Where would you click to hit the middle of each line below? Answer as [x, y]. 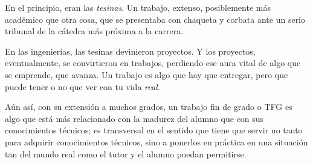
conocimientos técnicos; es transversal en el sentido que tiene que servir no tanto [154, 130]
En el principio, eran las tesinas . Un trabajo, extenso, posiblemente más [138, 7]
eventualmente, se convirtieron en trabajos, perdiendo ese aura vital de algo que [153, 63]
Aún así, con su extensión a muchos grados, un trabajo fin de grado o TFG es [149, 107]
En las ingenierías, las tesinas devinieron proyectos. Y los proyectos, [130, 51]
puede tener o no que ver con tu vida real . [82, 86]
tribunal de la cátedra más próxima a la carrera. [94, 31]
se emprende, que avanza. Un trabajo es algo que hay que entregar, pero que [147, 74]
